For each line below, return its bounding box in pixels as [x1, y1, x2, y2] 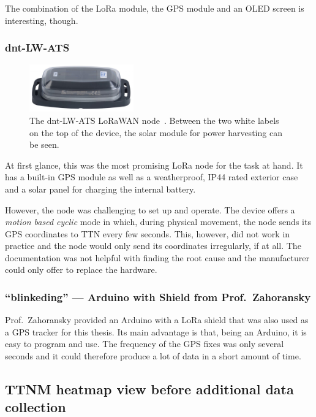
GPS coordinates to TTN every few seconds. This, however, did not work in [5, 227, 290, 240]
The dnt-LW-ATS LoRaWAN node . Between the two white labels [29, 113, 279, 126]
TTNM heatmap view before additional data [5, 380, 294, 399]
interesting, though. [5, 13, 78, 26]
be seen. [29, 138, 59, 151]
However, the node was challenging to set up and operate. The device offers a [5, 203, 295, 216]
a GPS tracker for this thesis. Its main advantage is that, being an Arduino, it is [5, 325, 307, 338]
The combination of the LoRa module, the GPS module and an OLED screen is [5, 2, 304, 14]
